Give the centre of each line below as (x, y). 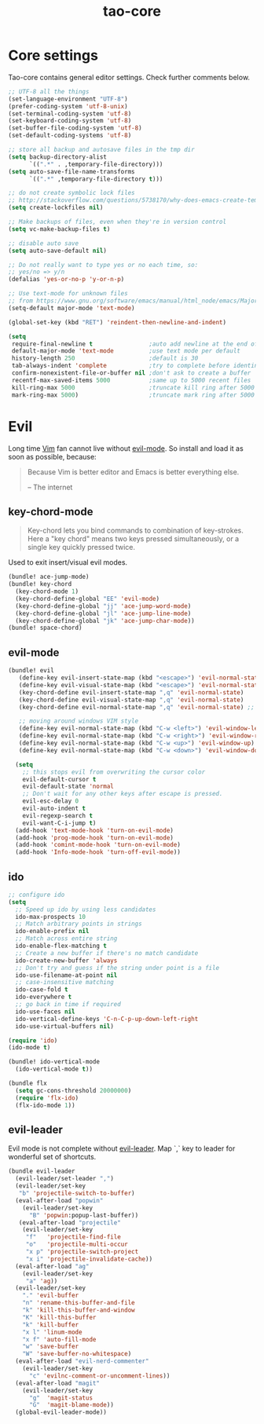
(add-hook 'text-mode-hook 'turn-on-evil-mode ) (95, 830)
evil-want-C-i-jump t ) (59, 823)
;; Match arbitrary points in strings (79, 924)
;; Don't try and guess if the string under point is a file (117, 968)
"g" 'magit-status (60, 1398)
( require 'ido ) (33, 1040)
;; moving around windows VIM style (79, 721)
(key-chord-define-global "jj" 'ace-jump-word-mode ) (103, 606)
